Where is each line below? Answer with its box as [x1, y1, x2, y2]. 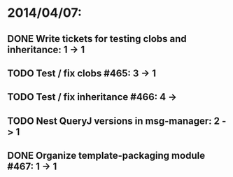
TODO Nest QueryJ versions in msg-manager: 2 [7, 115, 220, 127]
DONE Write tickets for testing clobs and [7, 33, 187, 45]
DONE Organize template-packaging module [7, 150, 205, 162]
